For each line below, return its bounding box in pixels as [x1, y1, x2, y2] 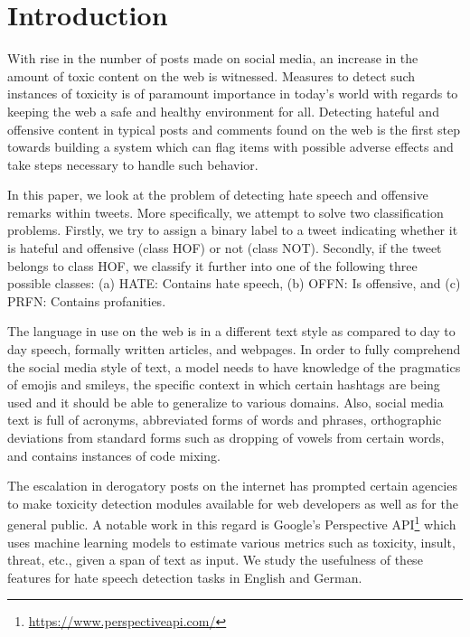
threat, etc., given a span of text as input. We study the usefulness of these [7, 550, 423, 569]
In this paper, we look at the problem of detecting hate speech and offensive [7, 185, 428, 204]
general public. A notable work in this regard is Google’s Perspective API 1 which [7, 512, 456, 534]
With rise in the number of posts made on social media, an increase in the [7, 49, 418, 68]
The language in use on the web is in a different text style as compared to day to [7, 322, 456, 341]
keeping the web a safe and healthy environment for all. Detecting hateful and [7, 101, 439, 120]
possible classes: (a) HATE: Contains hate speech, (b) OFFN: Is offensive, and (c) [7, 274, 461, 293]
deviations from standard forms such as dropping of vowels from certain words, [7, 428, 445, 446]
